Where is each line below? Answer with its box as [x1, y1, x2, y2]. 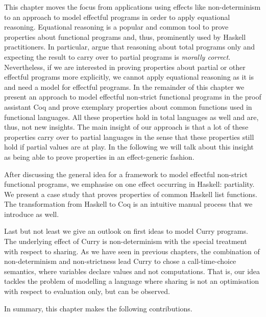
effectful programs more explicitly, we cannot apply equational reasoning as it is [4, 71, 254, 82]
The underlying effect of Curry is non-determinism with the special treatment [4, 236, 247, 247]
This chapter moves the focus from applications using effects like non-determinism [4, 2, 261, 12]
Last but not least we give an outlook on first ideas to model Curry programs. [4, 226, 248, 236]
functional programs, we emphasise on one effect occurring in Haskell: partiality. [4, 179, 255, 189]
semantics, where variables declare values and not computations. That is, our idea [4, 265, 260, 276]
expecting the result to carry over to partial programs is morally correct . [4, 51, 231, 62]
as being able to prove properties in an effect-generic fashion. [4, 151, 195, 162]
